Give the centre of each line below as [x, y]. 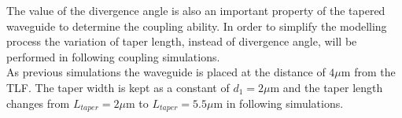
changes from [38, 103]
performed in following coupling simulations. [113, 56]
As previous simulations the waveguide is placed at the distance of [166, 72]
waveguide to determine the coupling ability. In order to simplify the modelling [197, 26]
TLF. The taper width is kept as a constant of [118, 87]
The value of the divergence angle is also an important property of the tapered [196, 10]
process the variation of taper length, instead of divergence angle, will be [182, 41]
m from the [368, 72]
